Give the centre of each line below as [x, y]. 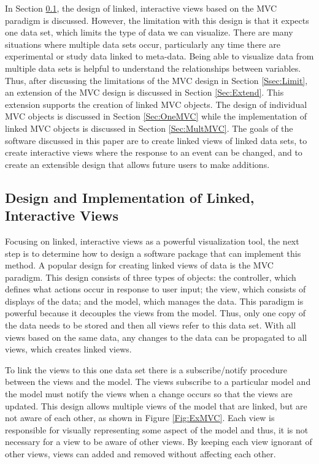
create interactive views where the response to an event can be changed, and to [154, 152]
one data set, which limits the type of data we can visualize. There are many [149, 32]
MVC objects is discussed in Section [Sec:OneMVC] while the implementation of [156, 116]
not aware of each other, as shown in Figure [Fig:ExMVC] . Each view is [140, 418]
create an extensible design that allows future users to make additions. [137, 164]
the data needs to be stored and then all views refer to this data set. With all [151, 325]
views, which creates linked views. [68, 349]
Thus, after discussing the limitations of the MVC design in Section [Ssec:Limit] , [156, 80]
